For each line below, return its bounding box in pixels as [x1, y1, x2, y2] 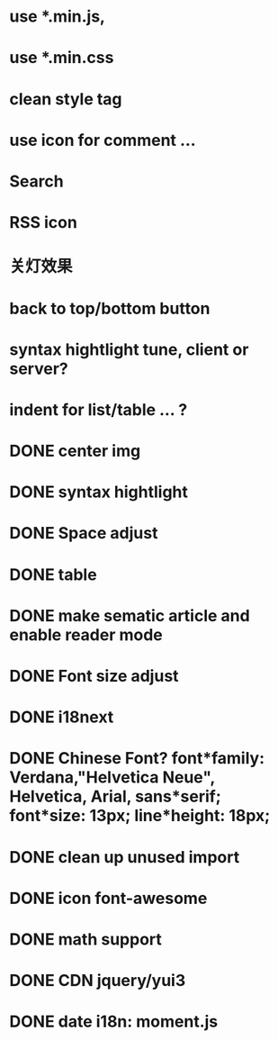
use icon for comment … [9, 130, 196, 150]
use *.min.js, [9, 6, 106, 27]
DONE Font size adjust [9, 666, 179, 686]
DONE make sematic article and [9, 605, 250, 626]
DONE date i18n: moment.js [9, 1011, 219, 1032]
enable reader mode [9, 624, 164, 645]
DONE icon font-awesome [9, 888, 208, 909]
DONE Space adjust [9, 523, 158, 544]
